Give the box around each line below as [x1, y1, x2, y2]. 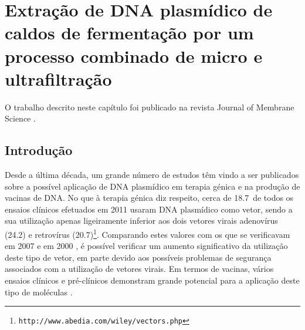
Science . [5, 112, 36, 124]
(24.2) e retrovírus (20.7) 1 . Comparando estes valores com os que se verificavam [5, 227, 290, 240]
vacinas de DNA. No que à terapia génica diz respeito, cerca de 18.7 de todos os [5, 191, 294, 204]
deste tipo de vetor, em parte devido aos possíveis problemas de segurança [5, 251, 272, 263]
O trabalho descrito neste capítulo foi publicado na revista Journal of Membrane [5, 100, 294, 113]
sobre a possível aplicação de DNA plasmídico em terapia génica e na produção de [5, 180, 300, 192]
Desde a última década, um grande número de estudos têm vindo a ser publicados [5, 169, 299, 181]
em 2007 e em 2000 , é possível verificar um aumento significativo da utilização [5, 240, 288, 252]
